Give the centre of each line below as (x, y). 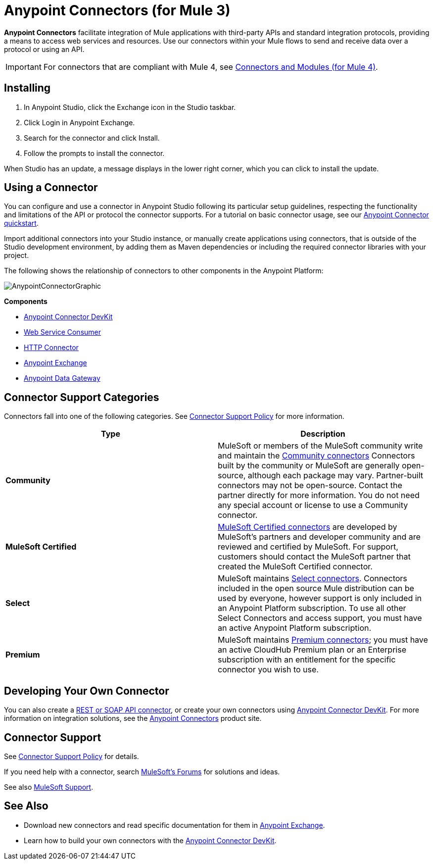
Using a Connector (51, 188)
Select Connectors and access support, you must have (320, 618)
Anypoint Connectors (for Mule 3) (117, 10)
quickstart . (21, 223)
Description (323, 434)
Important (24, 67)
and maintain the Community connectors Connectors (316, 456)
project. (17, 255)
